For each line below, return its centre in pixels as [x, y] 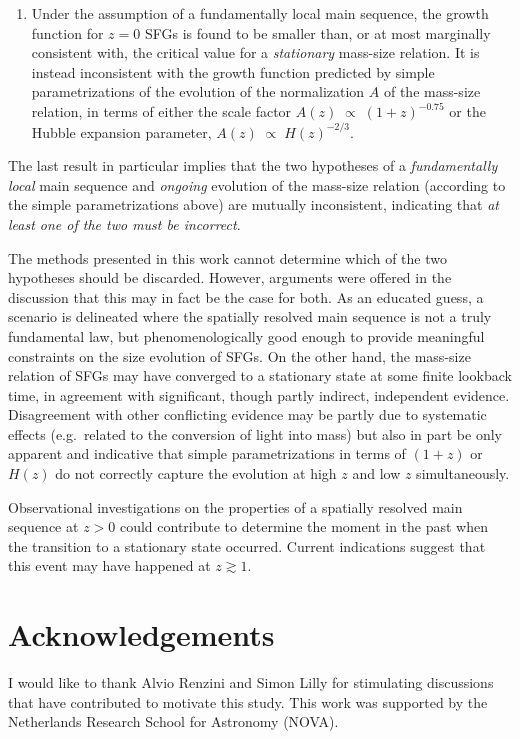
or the [467, 111]
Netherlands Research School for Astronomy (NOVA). [173, 721]
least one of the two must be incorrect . [124, 223]
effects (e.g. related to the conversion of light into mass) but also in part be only [255, 433]
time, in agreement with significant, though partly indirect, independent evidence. [259, 394]
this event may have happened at [109, 565]
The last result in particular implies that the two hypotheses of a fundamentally [253, 165]
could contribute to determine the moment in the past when [303, 526]
